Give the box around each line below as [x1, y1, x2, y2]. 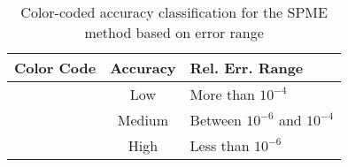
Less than [189, 135, 250, 156]
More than [189, 84, 255, 104]
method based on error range [84, 22, 264, 42]
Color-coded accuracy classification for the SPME [20, 2, 328, 22]
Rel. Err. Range [189, 57, 304, 78]
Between [189, 110, 242, 130]
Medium [117, 110, 169, 130]
